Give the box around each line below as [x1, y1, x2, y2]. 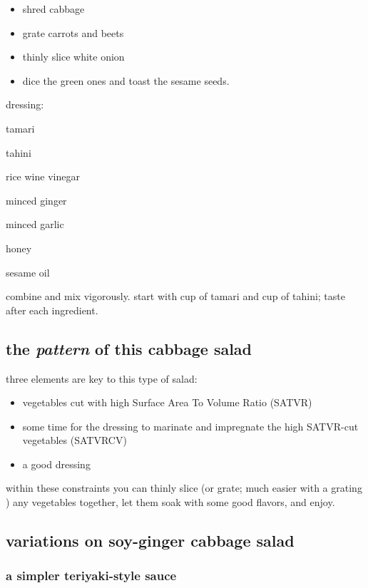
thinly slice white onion [22, 49, 125, 64]
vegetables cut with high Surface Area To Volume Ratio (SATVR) [22, 395, 312, 410]
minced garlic [6, 217, 64, 232]
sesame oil [6, 264, 50, 279]
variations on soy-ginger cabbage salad [6, 530, 295, 552]
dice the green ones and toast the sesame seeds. [22, 73, 230, 88]
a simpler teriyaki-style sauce [6, 567, 177, 584]
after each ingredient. [6, 302, 98, 317]
